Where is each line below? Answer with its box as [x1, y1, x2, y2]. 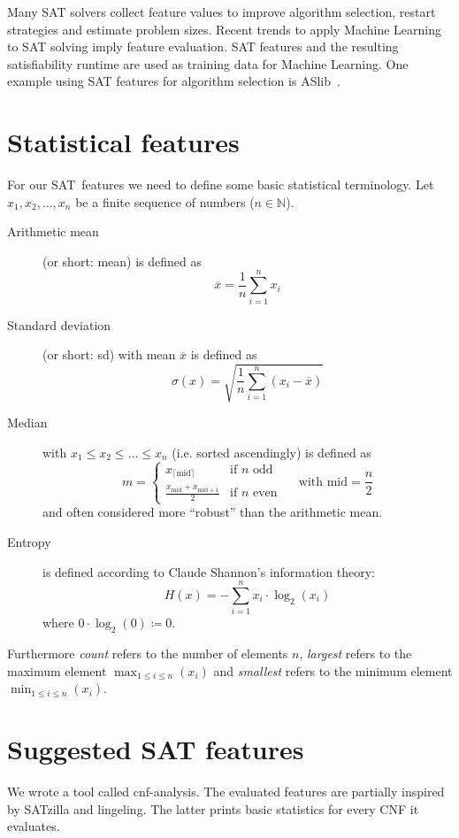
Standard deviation [7, 315, 111, 334]
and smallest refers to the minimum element [213, 661, 453, 680]
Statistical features [7, 124, 240, 160]
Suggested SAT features [7, 731, 304, 766]
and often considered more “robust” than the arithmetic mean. [42, 503, 383, 521]
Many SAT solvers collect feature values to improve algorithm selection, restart [7, 3, 436, 20]
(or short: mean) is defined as [42, 251, 202, 270]
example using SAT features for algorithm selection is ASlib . [7, 72, 340, 90]
